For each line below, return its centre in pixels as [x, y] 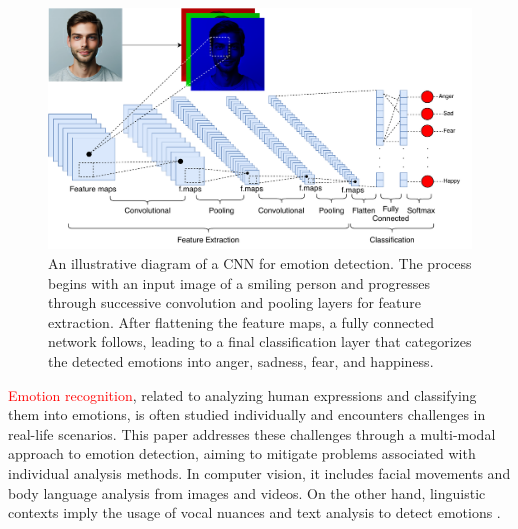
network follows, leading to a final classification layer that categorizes [260, 341]
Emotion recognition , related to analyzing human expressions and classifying [242, 394]
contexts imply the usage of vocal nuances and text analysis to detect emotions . [254, 512]
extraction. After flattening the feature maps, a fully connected [241, 321]
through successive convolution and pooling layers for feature [235, 302]
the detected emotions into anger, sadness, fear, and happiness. [241, 360]
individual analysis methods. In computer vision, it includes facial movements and [259, 472]
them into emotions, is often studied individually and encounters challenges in [247, 414]
